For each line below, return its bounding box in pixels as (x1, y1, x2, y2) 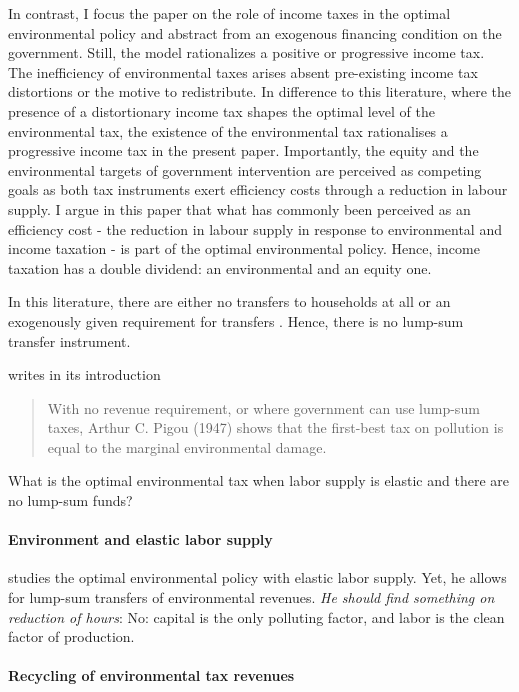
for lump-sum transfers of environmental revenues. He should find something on (8, 587, 495, 608)
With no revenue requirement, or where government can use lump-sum (47, 397, 480, 418)
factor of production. (8, 626, 135, 647)
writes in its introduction (8, 364, 161, 385)
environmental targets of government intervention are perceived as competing (8, 159, 482, 180)
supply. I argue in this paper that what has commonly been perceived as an (8, 198, 471, 219)
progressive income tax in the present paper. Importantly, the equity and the (8, 140, 479, 161)
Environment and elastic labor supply (8, 529, 273, 550)
